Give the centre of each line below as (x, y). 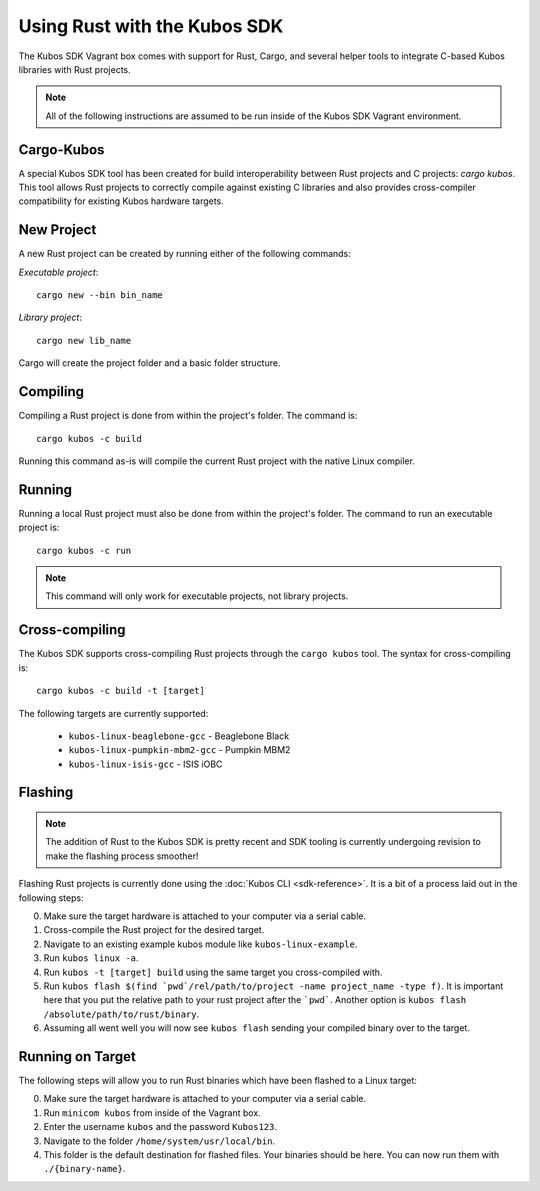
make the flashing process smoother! (122, 856)
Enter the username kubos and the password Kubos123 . (160, 1127)
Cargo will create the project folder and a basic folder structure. (149, 363)
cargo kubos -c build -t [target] (120, 691)
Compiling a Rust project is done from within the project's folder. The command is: (188, 416)
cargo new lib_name (84, 340)
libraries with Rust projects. (75, 69)
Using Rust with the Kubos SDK (151, 26)
